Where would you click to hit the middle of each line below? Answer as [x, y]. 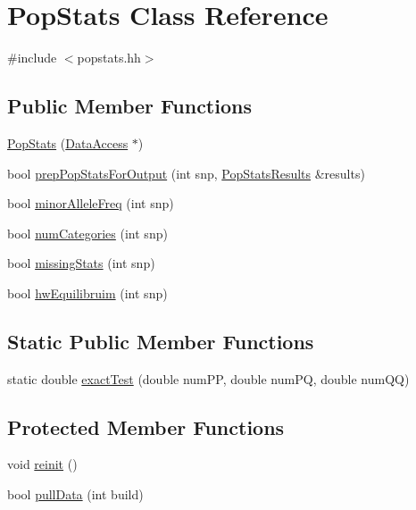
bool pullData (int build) [75, 494]
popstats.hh [109, 58]
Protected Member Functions [146, 426]
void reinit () [42, 464]
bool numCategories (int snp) [87, 233]
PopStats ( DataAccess [68, 142]
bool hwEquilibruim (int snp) [87, 293]
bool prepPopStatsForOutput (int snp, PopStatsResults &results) [186, 173]
